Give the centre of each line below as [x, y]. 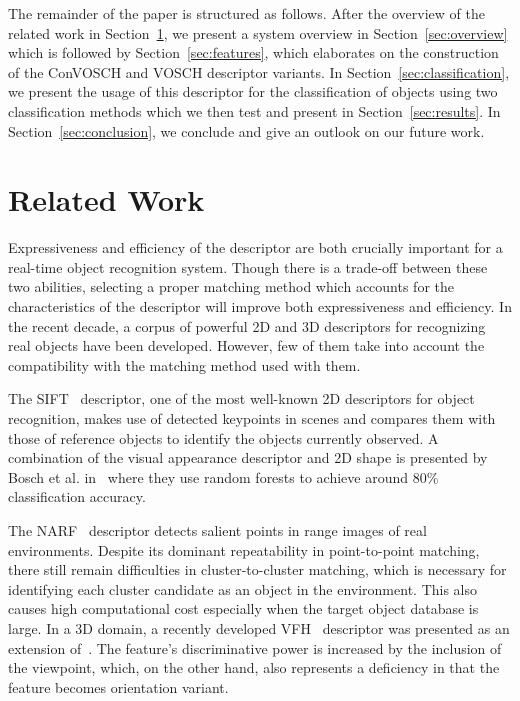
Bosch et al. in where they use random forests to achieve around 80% [223, 476]
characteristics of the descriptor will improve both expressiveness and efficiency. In [260, 306]
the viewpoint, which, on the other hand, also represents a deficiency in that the [254, 667]
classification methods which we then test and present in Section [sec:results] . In [254, 110]
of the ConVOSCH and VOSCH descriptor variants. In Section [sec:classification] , [259, 71]
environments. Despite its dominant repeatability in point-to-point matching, [244, 549]
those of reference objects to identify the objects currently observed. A [223, 437]
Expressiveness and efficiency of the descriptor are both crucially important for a [255, 247]
